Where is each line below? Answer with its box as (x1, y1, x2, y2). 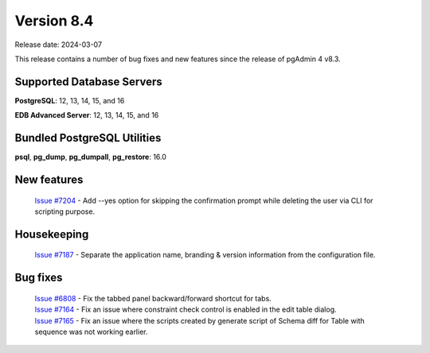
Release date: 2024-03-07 (14, 40, 103, 49)
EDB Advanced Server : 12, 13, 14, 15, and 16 (14, 111, 159, 120)
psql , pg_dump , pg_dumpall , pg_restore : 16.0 (14, 152, 167, 162)
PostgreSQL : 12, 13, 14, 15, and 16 (14, 95, 125, 105)
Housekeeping (14, 227, 89, 241)
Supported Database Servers (14, 75, 162, 88)
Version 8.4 (14, 12, 94, 29)
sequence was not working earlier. (34, 327, 148, 336)
